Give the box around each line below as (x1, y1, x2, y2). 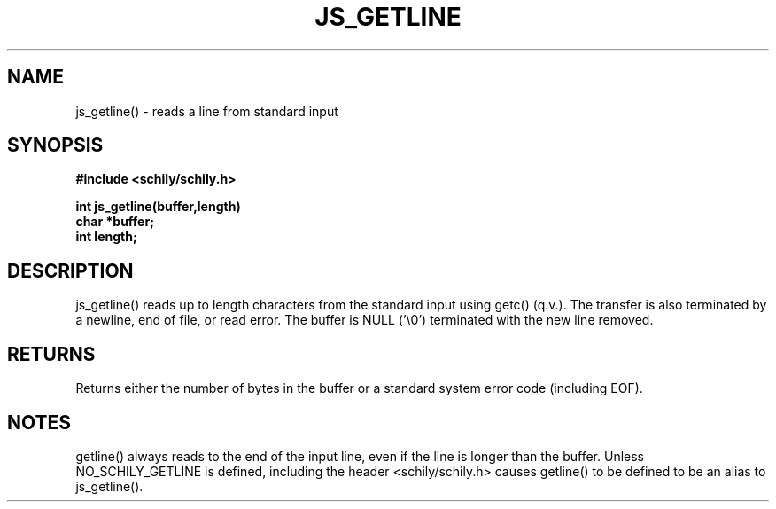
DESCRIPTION (7, 259, 134, 282)
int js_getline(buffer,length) (75, 199, 241, 215)
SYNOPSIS (7, 134, 104, 157)
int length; (75, 229, 137, 245)
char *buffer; (75, 214, 154, 230)
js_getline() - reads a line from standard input (75, 103, 338, 119)
